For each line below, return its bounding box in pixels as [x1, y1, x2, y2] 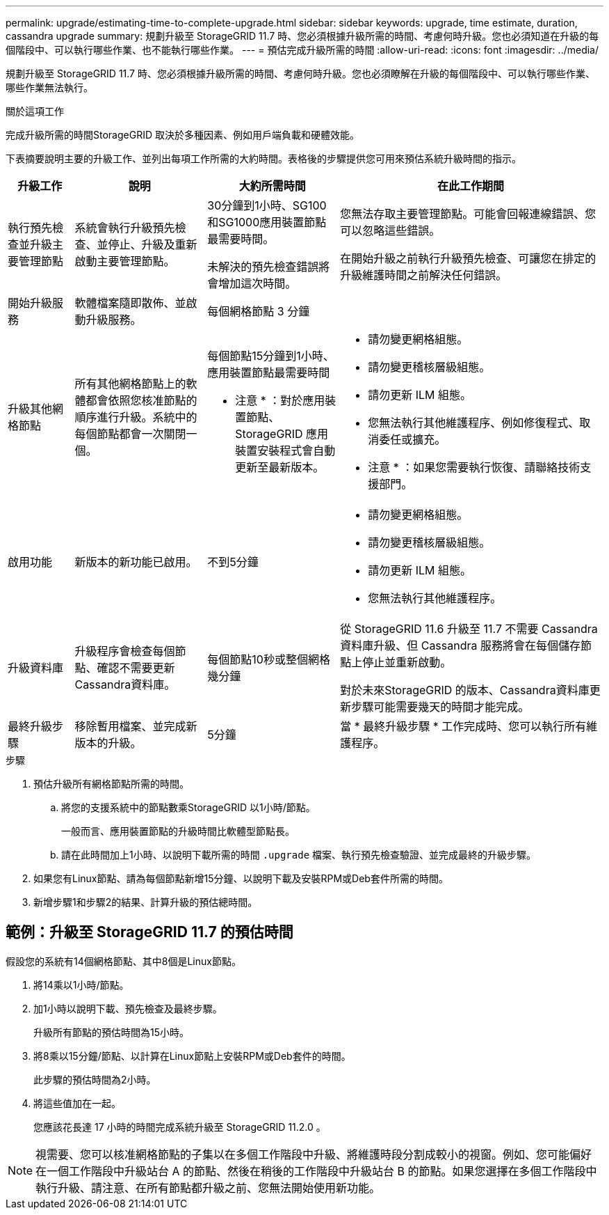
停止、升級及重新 [108, 237, 197, 251]
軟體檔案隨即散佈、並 [74, 296, 186, 310]
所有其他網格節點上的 [74, 377, 186, 391]
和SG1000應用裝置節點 [207, 215, 327, 229]
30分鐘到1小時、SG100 [207, 198, 327, 212]
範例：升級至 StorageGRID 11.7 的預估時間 [6, 923, 293, 941]
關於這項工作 [6, 105, 64, 117]
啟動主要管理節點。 [74, 254, 175, 268]
